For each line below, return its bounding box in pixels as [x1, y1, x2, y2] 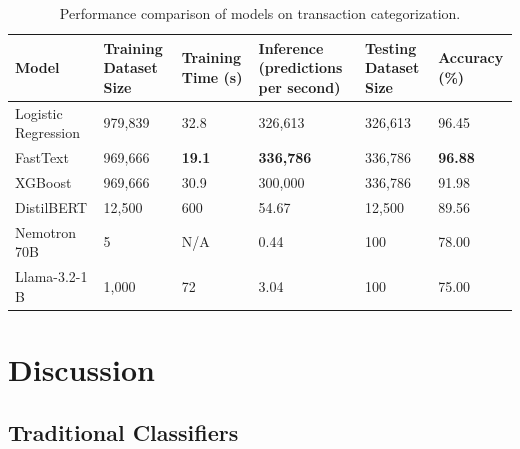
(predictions [258, 57, 343, 78]
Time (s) [181, 66, 243, 87]
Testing [365, 37, 417, 58]
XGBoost [15, 171, 72, 192]
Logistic [15, 102, 63, 123]
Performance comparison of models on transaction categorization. [59, 3, 461, 23]
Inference [258, 37, 324, 58]
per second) [258, 76, 341, 97]
